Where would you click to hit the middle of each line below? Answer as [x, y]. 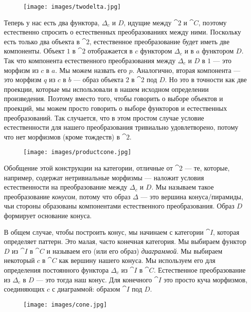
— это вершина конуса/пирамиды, [192, 196]
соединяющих [24, 289]
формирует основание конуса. [48, 215]
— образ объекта [99, 79]
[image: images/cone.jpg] [65, 304]
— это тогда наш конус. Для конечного [94, 279]
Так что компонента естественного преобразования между [90, 61]
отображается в [110, 51]
